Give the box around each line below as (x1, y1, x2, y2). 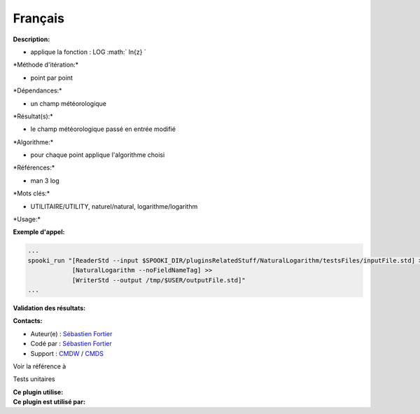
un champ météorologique (30, 99, 107, 108)
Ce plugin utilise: (13, 387, 64, 396)
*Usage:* (13, 215, 41, 223)
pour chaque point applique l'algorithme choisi (30, 151, 165, 159)
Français (13, 11, 64, 26)
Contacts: (13, 317, 43, 325)
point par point (30, 74, 73, 82)
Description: (13, 35, 50, 43)
